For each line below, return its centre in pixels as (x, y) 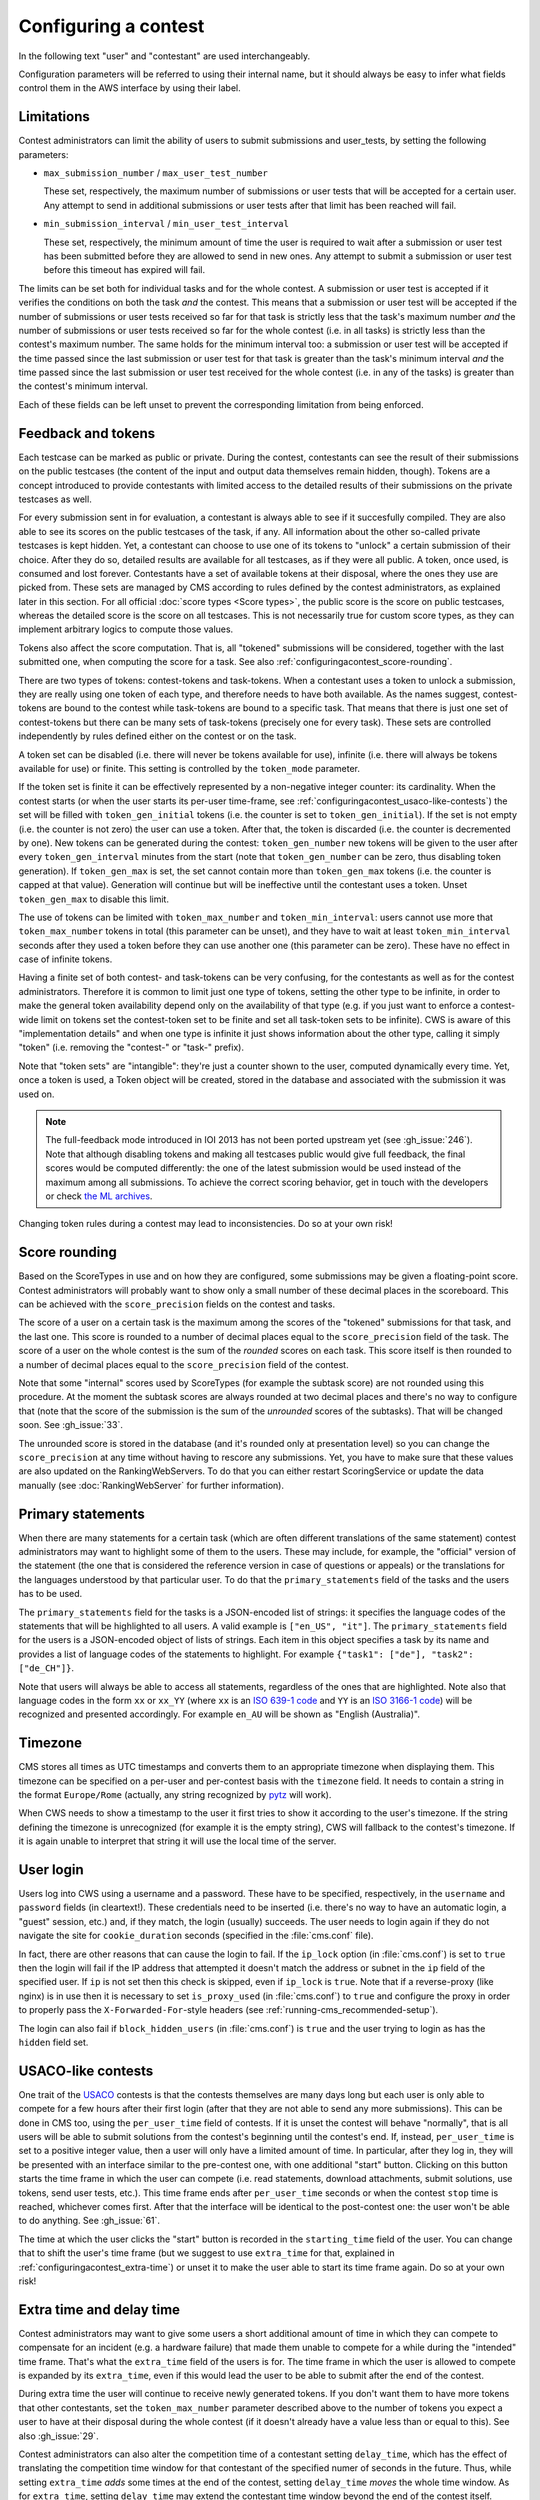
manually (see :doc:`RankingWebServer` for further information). (151, 1485)
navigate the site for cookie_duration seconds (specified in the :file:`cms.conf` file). (196, 1936)
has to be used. (50, 1594)
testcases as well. (55, 499)
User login (51, 1869)
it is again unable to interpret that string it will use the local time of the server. (177, 1841)
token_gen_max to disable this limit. (94, 899)
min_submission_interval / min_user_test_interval (166, 224)
